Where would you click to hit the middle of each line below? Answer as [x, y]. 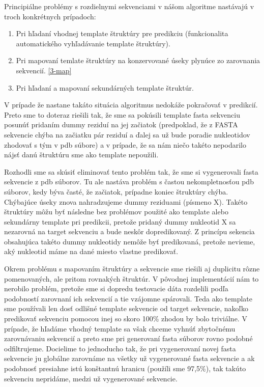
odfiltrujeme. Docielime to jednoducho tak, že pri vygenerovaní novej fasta [120, 348]
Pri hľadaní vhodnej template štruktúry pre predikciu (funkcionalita [122, 33]
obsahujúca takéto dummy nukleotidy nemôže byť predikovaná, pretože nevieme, [130, 241]
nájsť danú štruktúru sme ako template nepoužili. [81, 155]
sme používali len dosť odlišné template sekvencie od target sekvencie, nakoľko [126, 308]
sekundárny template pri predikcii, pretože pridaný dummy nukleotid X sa [120, 221]
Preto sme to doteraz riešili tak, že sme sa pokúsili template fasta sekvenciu [122, 114]
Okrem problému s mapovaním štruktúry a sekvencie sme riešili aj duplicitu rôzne [132, 269]
